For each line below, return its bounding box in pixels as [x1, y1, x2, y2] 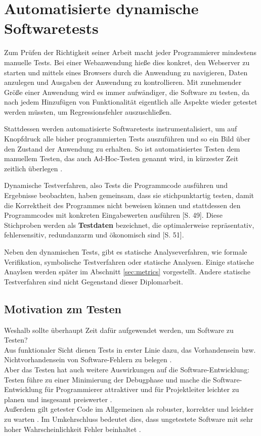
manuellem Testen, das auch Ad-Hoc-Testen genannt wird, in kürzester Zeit [4, 153, 239, 164]
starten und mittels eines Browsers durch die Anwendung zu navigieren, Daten [4, 67, 248, 77]
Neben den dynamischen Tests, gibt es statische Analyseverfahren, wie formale [4, 247, 247, 257]
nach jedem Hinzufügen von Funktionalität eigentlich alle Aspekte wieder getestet [4, 96, 257, 107]
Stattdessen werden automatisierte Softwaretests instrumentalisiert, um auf [4, 123, 237, 134]
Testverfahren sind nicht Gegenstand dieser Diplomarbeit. [4, 276, 183, 286]
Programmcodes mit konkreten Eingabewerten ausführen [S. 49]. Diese [4, 210, 223, 220]
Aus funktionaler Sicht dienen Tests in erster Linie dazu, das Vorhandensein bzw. [4, 344, 256, 355]
